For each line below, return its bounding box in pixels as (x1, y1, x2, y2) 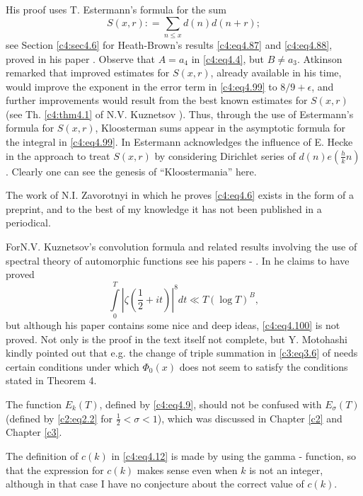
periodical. (6, 215, 51, 230)
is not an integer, (249, 462, 323, 477)
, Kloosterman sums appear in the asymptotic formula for (95, 120, 346, 135)
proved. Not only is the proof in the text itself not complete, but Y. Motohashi (6, 331, 347, 346)
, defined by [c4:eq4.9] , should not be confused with (99, 396, 322, 411)
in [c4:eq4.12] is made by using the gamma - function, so (111, 448, 357, 463)
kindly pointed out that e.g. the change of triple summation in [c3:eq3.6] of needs (6, 345, 358, 360)
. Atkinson (297, 51, 342, 66)
